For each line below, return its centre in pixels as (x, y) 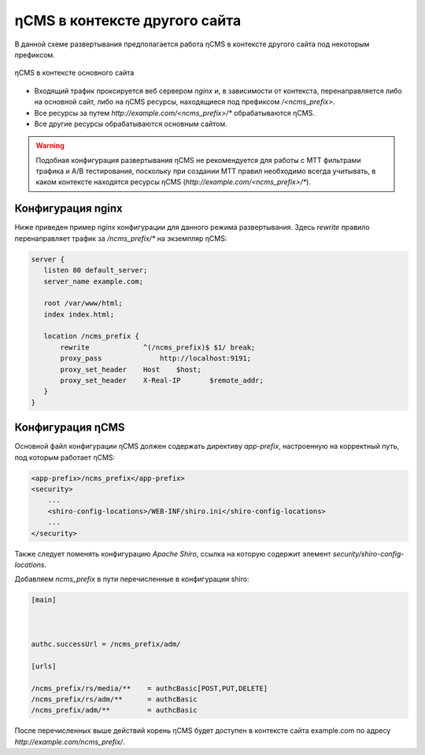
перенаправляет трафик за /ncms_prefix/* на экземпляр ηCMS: (121, 238)
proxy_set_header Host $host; (131, 369)
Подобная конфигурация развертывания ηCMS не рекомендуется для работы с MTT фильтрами (198, 160)
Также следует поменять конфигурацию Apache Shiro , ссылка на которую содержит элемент (173, 553)
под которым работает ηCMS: (65, 457)
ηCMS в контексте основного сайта (74, 73)
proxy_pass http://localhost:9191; (156, 359)
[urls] (44, 666)
